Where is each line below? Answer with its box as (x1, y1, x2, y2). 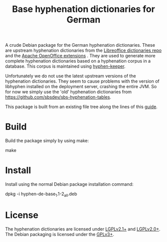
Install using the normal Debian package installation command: (5, 181, 134, 187)
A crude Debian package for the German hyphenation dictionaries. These (5, 42, 156, 48)
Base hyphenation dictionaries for (12, 3, 155, 15)
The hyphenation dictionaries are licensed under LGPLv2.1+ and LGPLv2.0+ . (5, 226, 161, 232)
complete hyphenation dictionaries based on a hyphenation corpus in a (5, 58, 151, 64)
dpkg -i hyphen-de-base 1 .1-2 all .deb (5, 191, 78, 198)
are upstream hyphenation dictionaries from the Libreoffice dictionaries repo (5, 47, 162, 53)
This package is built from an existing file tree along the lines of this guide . (5, 104, 158, 110)
